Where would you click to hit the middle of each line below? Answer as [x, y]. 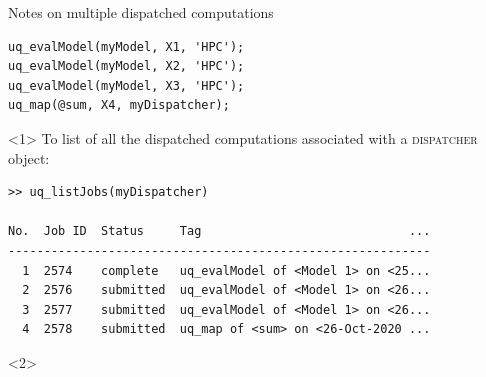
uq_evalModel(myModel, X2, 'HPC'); [126, 66]
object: [29, 157]
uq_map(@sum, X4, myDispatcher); [119, 105]
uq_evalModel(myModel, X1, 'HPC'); [126, 46]
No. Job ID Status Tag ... [219, 231]
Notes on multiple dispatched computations [141, 12]
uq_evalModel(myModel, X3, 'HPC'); [126, 85]
